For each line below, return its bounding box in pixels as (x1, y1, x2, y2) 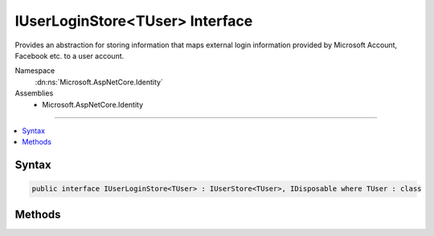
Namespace (14, 66, 55, 75)
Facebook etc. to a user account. (14, 51, 125, 60)
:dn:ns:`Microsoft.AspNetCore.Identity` (35, 77, 164, 87)
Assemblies (14, 88, 54, 98)
